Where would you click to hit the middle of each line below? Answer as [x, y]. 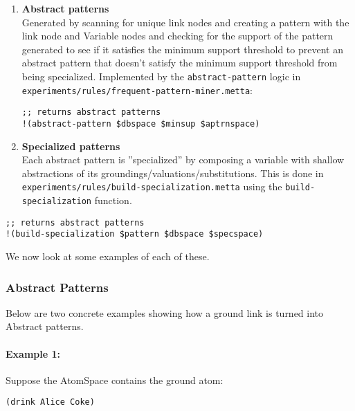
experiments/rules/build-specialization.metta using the [152, 186]
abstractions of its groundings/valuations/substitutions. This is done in [173, 173]
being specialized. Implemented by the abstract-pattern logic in [161, 76]
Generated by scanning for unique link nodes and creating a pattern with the [185, 22]
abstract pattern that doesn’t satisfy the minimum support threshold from [180, 63]
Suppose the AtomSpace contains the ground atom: [115, 380]
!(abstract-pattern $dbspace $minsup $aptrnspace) [141, 124]
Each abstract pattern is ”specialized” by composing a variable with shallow [183, 159]
